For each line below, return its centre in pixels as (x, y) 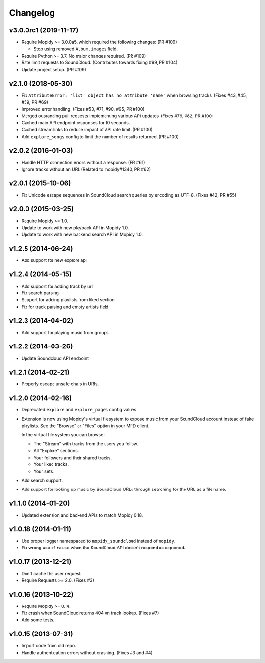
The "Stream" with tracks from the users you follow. (86, 444)
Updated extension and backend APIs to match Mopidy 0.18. (82, 515)
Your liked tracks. (51, 464)
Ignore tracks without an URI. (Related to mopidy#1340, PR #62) (86, 169)
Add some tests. (38, 620)
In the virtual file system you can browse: (63, 434)
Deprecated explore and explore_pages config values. (79, 410)
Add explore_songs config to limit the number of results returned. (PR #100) (100, 136)
